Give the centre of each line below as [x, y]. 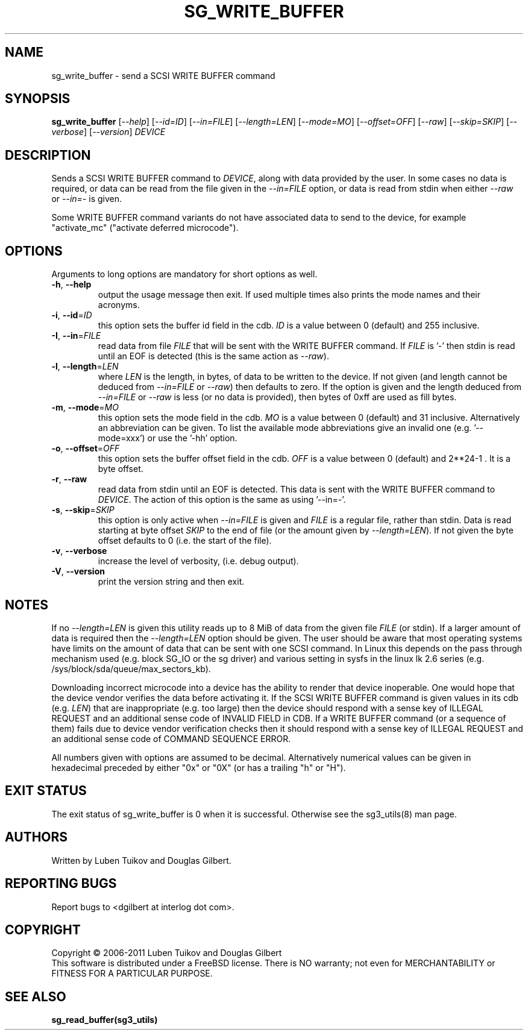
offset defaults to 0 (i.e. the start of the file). [185, 541]
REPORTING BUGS [61, 884]
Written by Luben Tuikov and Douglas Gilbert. [141, 860]
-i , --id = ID [72, 315]
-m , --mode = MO [85, 407]
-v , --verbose [79, 551]
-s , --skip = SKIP [83, 510]
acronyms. [119, 305]
